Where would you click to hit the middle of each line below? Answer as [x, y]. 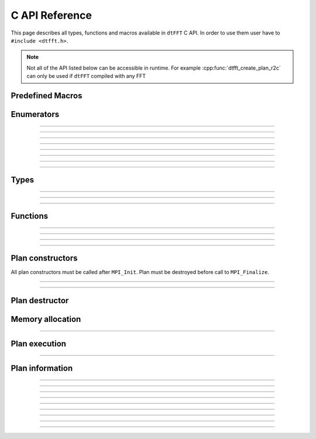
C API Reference [51, 15]
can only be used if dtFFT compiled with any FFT [86, 76]
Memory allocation [46, 319]
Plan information [42, 368]
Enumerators [35, 114]
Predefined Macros [47, 96]
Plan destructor [40, 301]
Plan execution [39, 343]
